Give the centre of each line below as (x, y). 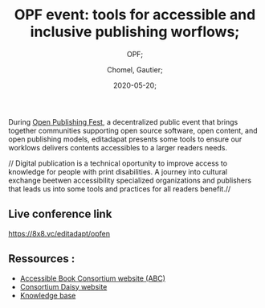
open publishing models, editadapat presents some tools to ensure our (125, 139)
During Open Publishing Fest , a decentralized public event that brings (123, 121)
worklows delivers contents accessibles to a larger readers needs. (118, 147)
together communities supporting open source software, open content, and (133, 130)
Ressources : (42, 259)
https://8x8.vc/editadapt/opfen (59, 233)
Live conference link (60, 214)
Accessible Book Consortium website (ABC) (93, 278)
